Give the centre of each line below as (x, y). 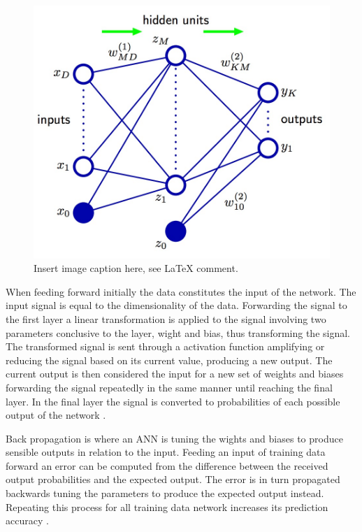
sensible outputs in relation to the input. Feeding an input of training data (166, 452)
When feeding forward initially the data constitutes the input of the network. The (181, 291)
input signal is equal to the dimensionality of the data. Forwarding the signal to (176, 305)
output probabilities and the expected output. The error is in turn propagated (173, 479)
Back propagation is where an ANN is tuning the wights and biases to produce (174, 438)
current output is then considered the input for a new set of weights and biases (175, 374)
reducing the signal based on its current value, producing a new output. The (169, 360)
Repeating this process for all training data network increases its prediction (167, 506)
